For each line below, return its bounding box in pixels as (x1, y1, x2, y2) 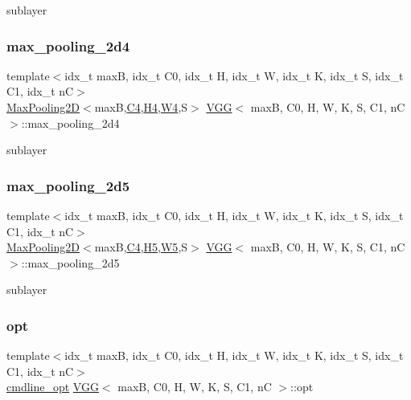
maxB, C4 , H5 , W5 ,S (94, 239, 188, 255)
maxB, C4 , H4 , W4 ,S (94, 99, 188, 115)
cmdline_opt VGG (6, 378, 99, 395)
